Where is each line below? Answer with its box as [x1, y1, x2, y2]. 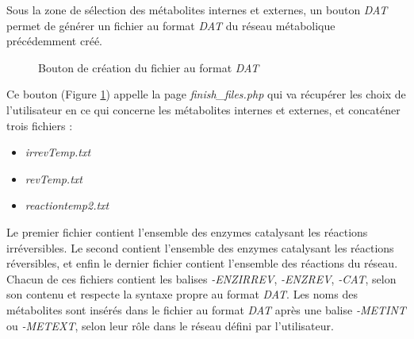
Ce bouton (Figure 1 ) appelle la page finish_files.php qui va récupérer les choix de [6, 86, 406, 102]
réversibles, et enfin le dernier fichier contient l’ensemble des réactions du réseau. [6, 255, 398, 272]
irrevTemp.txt [25, 144, 91, 160]
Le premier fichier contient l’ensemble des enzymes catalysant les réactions [6, 223, 368, 240]
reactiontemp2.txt [25, 197, 109, 214]
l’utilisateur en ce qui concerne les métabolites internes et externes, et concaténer [6, 101, 401, 117]
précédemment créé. [6, 33, 102, 49]
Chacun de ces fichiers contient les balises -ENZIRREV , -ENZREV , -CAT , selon [6, 270, 397, 287]
